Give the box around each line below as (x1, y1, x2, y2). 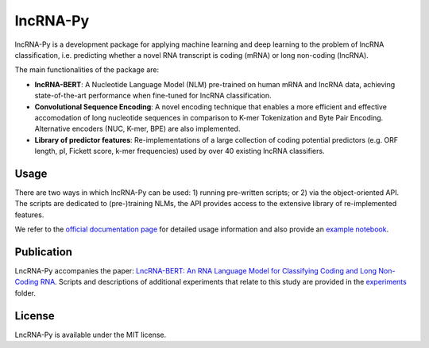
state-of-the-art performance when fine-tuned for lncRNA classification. (34, 91, 272, 101)
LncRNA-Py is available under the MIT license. (14, 330, 167, 339)
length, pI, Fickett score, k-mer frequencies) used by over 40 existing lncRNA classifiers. (34, 147, 325, 156)
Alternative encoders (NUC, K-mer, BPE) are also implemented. (34, 124, 241, 134)
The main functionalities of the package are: (14, 65, 159, 75)
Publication (14, 245, 73, 258)
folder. (14, 288, 36, 297)
